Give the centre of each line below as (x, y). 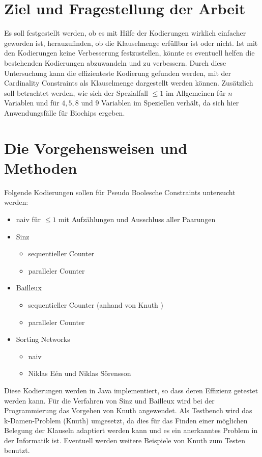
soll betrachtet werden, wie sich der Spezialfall (76, 92)
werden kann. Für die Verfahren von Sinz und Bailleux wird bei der (109, 400)
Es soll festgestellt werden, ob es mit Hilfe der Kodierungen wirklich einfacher (125, 33)
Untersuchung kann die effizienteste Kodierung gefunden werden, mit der (118, 73)
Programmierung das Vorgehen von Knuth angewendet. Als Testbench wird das (128, 410)
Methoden (41, 167)
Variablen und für (32, 103)
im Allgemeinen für (196, 92)
